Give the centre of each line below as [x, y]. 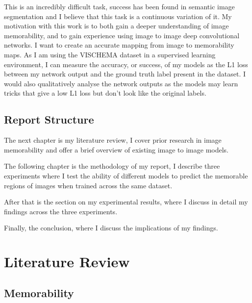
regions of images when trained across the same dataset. [88, 185]
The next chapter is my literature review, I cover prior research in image [113, 140]
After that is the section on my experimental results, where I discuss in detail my [126, 202]
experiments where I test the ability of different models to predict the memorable [126, 175]
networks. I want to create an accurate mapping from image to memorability [119, 45]
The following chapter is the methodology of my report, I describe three [112, 166]
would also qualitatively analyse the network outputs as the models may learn [121, 83]
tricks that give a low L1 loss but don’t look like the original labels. [105, 93]
